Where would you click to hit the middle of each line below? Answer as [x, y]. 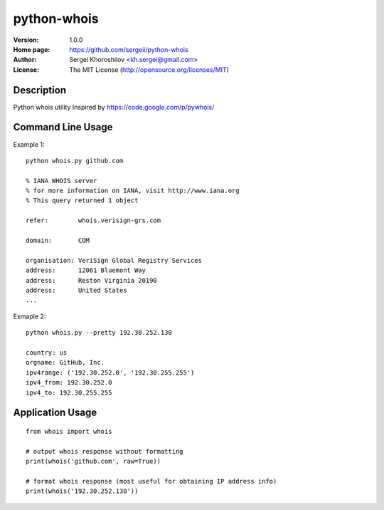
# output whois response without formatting [105, 451]
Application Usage [55, 413]
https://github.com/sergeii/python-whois [129, 49]
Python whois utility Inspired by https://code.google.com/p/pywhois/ [114, 107]
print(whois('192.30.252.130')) [82, 491]
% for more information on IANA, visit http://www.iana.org [133, 191]
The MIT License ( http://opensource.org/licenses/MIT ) [149, 69]
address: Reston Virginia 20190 [92, 280]
